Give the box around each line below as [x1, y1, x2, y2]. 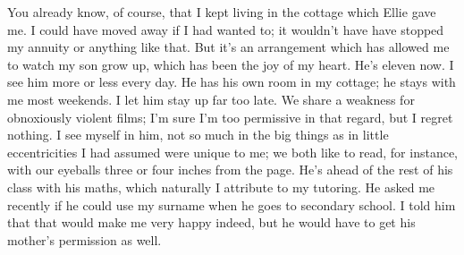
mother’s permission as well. [7, 230, 162, 249]
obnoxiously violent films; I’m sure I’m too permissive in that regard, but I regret [7, 107, 453, 126]
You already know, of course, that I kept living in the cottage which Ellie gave [7, 3, 436, 21]
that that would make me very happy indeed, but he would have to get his [7, 213, 416, 232]
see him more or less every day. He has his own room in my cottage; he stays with [7, 72, 456, 91]
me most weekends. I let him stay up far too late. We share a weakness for [7, 89, 415, 108]
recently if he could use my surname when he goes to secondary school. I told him [7, 195, 456, 214]
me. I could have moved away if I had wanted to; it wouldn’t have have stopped [7, 20, 444, 38]
